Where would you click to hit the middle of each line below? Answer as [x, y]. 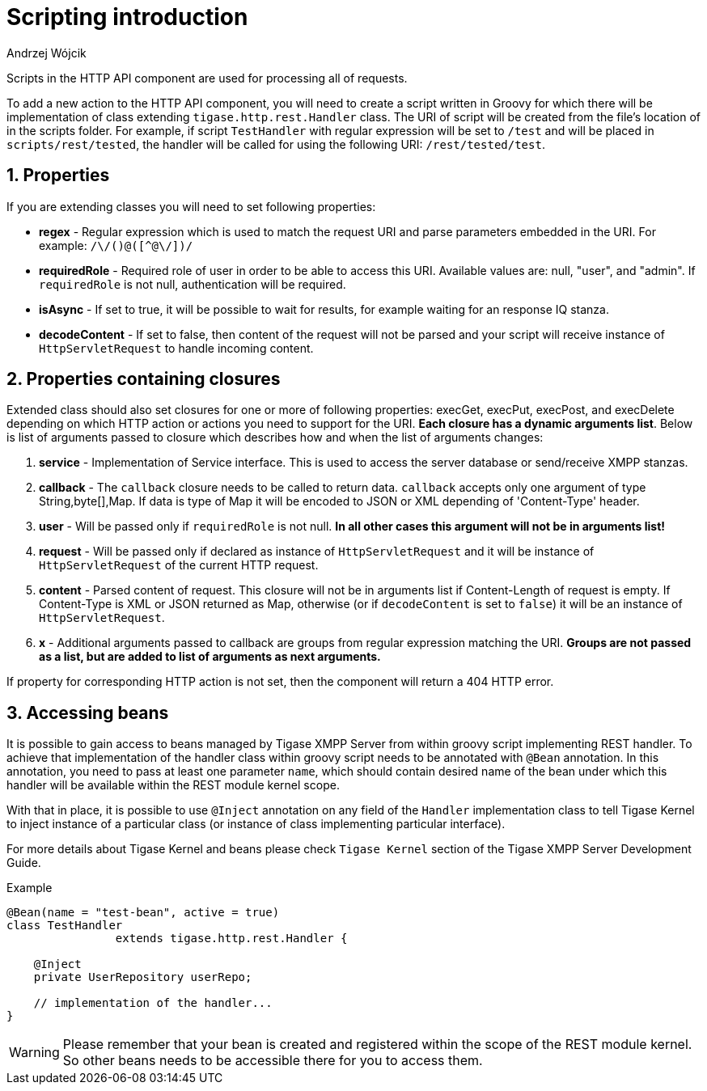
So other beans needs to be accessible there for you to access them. [273, 1061]
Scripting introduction [127, 17]
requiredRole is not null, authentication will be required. [193, 284]
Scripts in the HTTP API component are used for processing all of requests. [207, 78]
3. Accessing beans [88, 713]
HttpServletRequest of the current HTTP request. [179, 565]
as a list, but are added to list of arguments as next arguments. [210, 657]
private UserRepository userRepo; [143, 977]
